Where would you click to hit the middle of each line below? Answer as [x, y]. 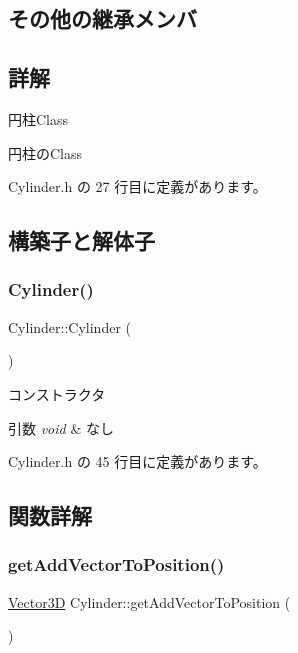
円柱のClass [45, 152]
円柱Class [38, 118]
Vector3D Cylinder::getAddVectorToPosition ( [149, 601]
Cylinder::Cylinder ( [70, 326]
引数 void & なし [61, 427]
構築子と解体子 [81, 240]
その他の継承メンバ [102, 18]
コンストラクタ [57, 393]
